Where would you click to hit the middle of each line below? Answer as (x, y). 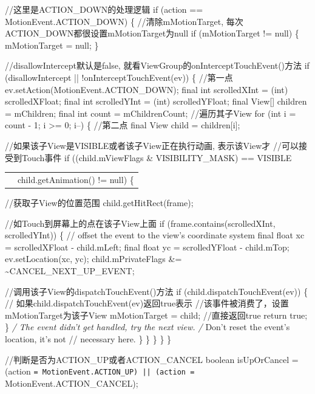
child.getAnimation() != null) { (76, 179)
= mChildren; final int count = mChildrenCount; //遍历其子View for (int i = (151, 113)
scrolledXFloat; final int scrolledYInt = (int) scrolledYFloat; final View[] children (156, 101)
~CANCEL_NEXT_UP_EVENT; (70, 270)
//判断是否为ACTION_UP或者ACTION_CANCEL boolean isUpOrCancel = (152, 359)
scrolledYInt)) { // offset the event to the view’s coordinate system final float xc (155, 235)
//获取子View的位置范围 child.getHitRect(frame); (99, 202)
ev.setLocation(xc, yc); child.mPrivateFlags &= (93, 259)
